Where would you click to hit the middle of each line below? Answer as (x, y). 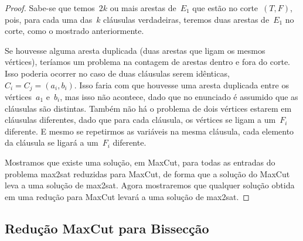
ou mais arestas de (143, 8)
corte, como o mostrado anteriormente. (74, 31)
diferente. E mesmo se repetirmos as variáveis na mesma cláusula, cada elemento (149, 131)
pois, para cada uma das (49, 19)
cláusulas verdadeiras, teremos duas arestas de (186, 19)
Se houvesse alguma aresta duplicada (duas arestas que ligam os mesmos (135, 50)
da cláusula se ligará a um (52, 142)
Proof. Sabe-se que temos (50, 8)
